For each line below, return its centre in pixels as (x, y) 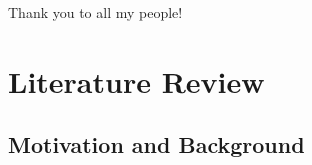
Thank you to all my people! (95, 12)
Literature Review (136, 80)
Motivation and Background (156, 144)
